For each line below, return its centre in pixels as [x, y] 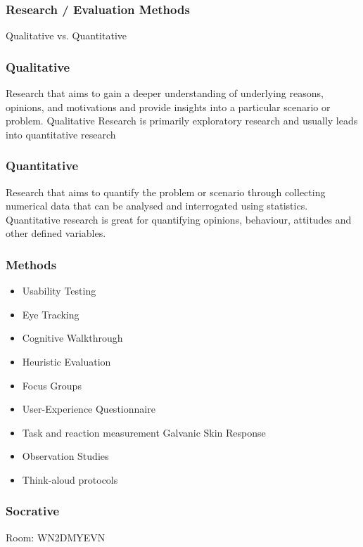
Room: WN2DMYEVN [56, 537]
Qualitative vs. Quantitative [66, 36]
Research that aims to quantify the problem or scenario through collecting [166, 192]
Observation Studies [65, 456]
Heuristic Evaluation [66, 361]
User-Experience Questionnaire [89, 409]
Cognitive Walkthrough [72, 338]
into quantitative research [61, 134]
